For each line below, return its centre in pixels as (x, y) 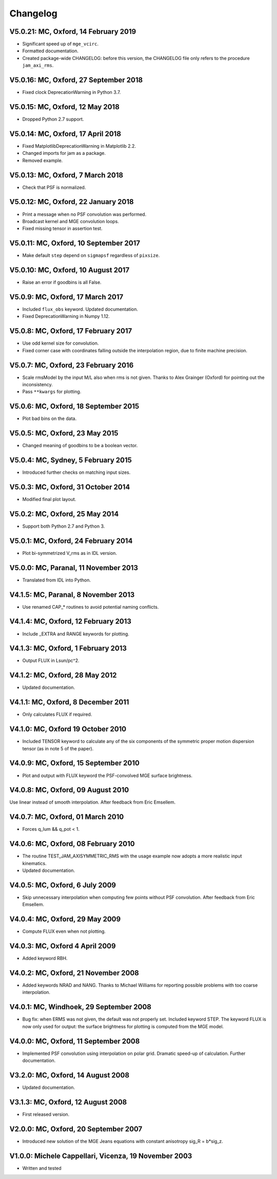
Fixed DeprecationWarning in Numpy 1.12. (66, 316)
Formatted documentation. (51, 51)
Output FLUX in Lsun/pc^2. (51, 661)
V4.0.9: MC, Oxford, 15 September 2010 (74, 763)
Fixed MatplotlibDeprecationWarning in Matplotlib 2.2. (79, 146)
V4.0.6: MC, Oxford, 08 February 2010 (72, 844)
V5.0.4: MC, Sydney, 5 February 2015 (71, 460)
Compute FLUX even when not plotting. (64, 931)
